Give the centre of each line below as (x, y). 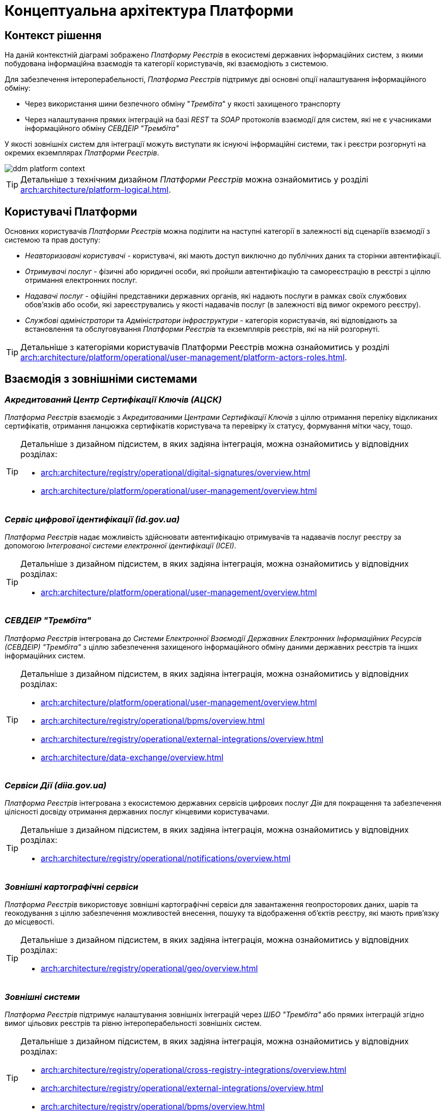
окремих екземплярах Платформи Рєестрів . (82, 153)
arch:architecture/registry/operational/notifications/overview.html (166, 858)
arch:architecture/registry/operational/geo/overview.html (149, 969)
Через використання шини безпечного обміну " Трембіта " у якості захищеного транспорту (183, 104)
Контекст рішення (53, 35)
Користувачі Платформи (71, 211)
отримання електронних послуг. (81, 280)
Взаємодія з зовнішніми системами (101, 379)
